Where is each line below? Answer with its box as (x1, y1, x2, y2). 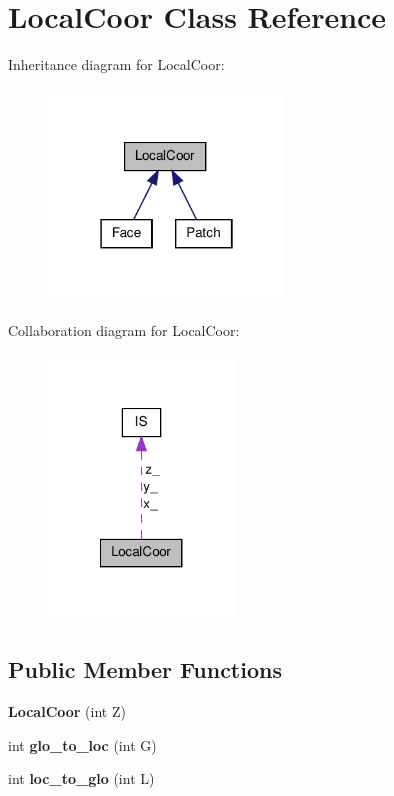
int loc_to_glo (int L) (8, 768, 155, 789)
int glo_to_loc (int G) (8, 734, 157, 755)
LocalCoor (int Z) (8, 700, 126, 721)
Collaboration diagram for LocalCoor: (8, 319, 240, 340)
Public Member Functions (8, 654, 282, 685)
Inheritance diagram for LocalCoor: (8, 54, 225, 75)
